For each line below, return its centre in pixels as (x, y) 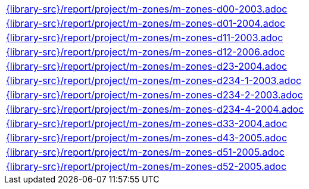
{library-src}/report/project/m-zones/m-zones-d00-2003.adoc (147, 9)
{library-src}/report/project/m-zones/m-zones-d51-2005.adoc (145, 152)
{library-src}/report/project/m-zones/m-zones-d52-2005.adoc (146, 166)
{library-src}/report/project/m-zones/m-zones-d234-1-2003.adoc (154, 80)
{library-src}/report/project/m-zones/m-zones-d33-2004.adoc (147, 123)
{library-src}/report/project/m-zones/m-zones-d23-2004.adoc (147, 66)
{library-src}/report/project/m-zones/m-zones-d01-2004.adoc (146, 23)
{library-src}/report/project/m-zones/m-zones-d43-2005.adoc (147, 138)
